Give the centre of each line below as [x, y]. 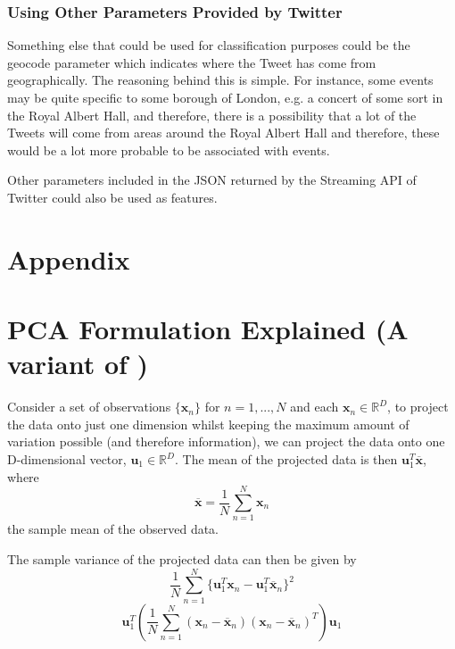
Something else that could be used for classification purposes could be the [209, 45]
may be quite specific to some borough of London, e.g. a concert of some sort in [225, 97]
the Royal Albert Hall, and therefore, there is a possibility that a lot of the [212, 115]
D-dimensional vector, [67, 459]
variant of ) [78, 364]
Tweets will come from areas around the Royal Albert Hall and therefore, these [223, 133]
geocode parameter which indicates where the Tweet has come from [192, 62]
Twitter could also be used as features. [112, 197]
